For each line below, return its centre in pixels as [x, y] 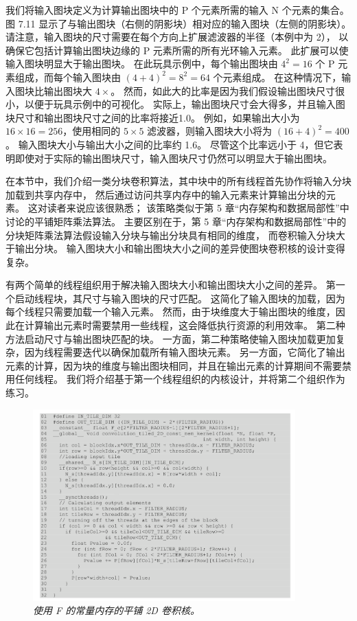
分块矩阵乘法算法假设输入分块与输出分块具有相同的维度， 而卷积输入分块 [171, 235]
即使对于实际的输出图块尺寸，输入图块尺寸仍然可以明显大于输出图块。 [173, 158]
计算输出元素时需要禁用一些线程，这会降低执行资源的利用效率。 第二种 [185, 325]
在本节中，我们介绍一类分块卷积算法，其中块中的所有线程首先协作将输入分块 [178, 181]
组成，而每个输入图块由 [68, 77]
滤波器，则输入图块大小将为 [210, 131]
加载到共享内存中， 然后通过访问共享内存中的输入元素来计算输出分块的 [166, 194]
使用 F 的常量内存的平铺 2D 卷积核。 [116, 610]
